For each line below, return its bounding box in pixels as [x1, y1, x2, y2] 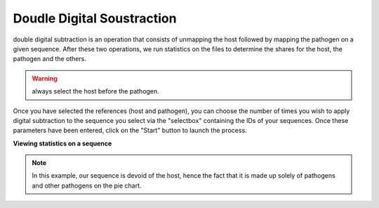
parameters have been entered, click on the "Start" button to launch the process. [13, 126, 247, 135]
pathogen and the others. [13, 55, 87, 63]
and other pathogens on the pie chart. [32, 181, 142, 190]
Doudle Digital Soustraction [13, 11, 177, 26]
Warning [32, 74, 58, 82]
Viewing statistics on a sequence [13, 139, 112, 148]
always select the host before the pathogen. [32, 87, 159, 96]
